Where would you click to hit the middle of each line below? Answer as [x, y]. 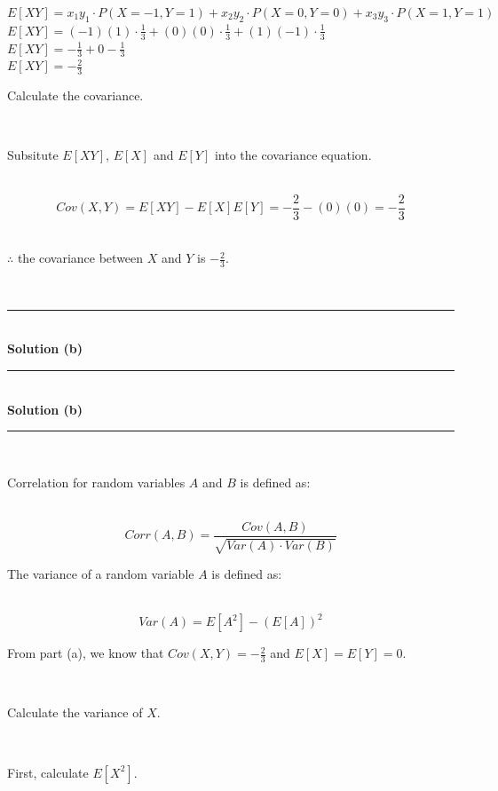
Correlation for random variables [96, 482]
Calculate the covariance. [75, 95]
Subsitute [33, 155]
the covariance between [80, 258]
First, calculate [48, 772]
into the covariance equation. [293, 155]
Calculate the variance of [75, 712]
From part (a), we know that [86, 653]
